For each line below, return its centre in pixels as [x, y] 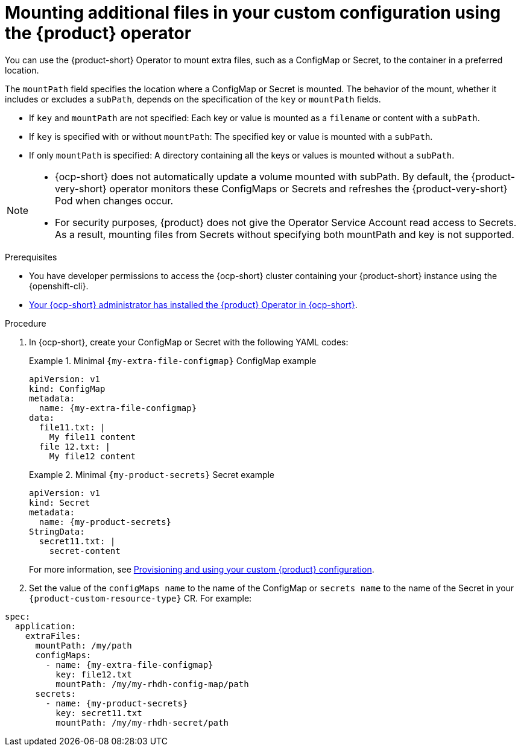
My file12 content [93, 456]
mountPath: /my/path [84, 645]
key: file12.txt [94, 674]
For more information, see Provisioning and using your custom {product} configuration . [202, 569]
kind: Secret [60, 502]
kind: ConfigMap [67, 388]
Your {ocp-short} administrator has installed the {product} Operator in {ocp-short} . [193, 304]
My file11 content [93, 437]
